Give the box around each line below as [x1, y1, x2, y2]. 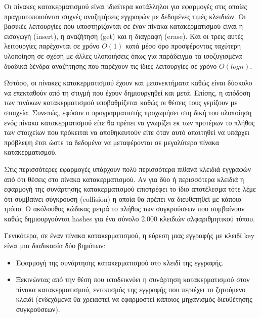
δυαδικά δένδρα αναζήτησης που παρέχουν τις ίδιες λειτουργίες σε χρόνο [4, 60, 217, 71]
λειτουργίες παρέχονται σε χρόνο [4, 40, 100, 51]
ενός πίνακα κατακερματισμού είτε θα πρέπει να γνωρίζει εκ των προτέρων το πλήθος [4, 117, 255, 127]
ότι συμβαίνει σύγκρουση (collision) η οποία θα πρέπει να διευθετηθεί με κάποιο [4, 193, 241, 204]
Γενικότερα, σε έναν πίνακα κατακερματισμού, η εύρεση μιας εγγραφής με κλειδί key [4, 230, 255, 241]
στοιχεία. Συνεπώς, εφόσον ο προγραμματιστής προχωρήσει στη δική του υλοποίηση [4, 107, 252, 117]
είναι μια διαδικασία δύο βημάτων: [4, 240, 106, 251]
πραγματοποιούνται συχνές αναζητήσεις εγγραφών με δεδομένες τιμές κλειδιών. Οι [4, 11, 246, 21]
